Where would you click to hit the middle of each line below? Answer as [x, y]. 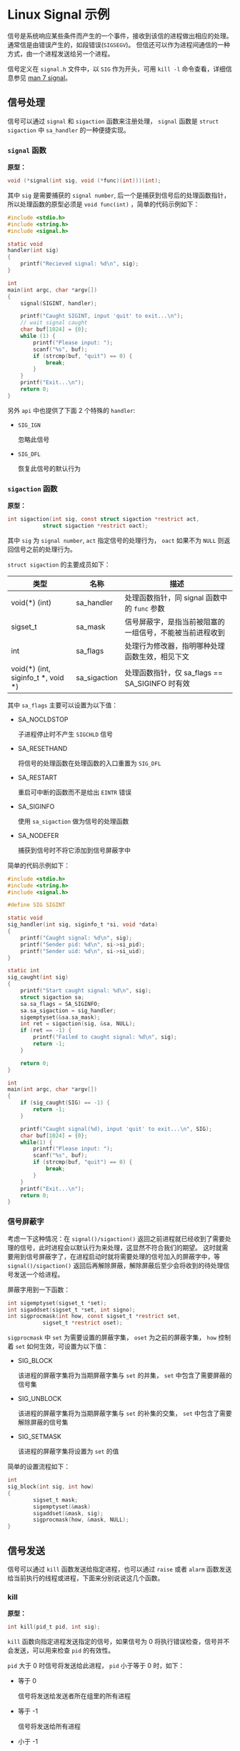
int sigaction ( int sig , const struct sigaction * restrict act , [104, 519]
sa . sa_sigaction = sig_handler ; [68, 1011]
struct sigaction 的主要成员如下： [59, 564]
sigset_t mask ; [56, 1500]
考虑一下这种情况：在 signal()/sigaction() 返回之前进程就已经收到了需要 [116, 1238]
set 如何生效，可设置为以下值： [62, 1347]
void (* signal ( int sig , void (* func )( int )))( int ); [84, 181]
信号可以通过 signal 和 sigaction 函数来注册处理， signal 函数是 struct [113, 121]
